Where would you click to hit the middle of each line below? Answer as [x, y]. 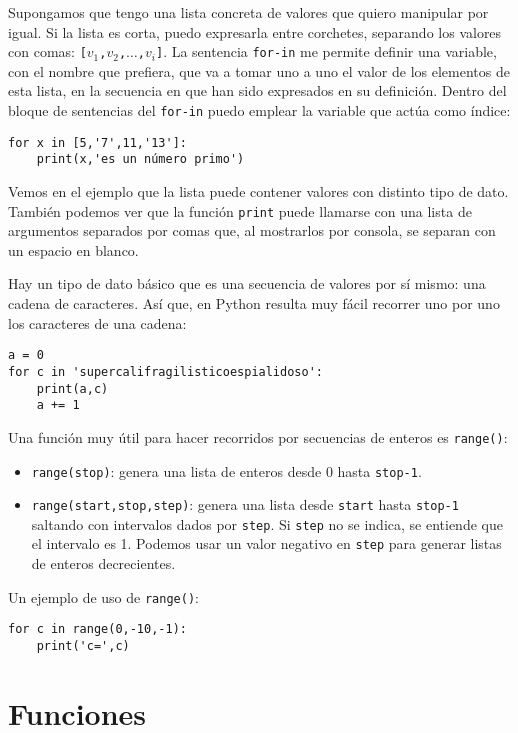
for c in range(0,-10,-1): [97, 629]
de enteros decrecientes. [103, 563]
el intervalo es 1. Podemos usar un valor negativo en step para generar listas [266, 543]
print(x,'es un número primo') [140, 159]
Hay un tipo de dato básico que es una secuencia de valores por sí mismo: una [247, 283]
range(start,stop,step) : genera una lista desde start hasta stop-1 [245, 504]
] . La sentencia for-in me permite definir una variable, [326, 51]
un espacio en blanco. [73, 249]
